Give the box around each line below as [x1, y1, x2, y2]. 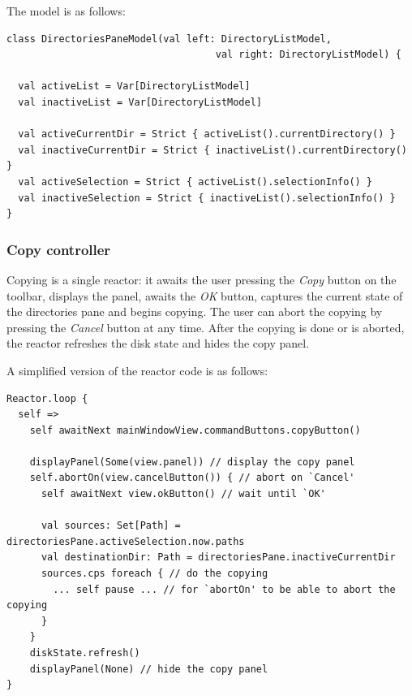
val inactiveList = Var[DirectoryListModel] [18, 96, 262, 108]
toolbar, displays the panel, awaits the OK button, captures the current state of [6, 287, 403, 304]
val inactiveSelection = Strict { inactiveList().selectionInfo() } [18, 192, 396, 204]
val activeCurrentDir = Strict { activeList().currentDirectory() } [18, 128, 396, 140]
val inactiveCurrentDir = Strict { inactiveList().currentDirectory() [18, 144, 407, 156]
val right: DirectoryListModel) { [215, 49, 401, 61]
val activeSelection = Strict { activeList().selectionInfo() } [18, 175, 373, 188]
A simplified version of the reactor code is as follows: [6, 361, 268, 378]
